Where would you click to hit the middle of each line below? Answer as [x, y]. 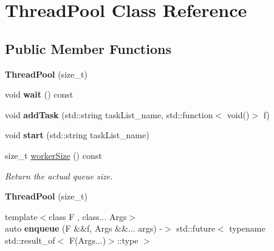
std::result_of [30, 240]
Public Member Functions [88, 48]
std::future [196, 228]
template [21, 216]
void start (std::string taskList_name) [77, 135]
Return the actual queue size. [59, 176]
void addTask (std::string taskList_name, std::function [109, 114]
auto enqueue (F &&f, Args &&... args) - [84, 228]
